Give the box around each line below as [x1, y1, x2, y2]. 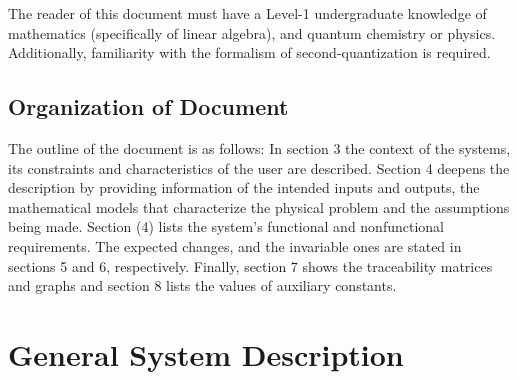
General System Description [8, 333, 404, 374]
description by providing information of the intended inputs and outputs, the [8, 177, 480, 198]
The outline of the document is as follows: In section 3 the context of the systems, [8, 137, 511, 158]
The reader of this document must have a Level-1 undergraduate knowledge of [8, 3, 487, 23]
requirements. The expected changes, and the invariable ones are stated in [8, 235, 462, 256]
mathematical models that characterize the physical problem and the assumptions [8, 196, 510, 217]
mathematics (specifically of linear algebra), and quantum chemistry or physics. [8, 22, 496, 43]
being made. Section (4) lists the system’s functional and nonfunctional [8, 216, 444, 237]
